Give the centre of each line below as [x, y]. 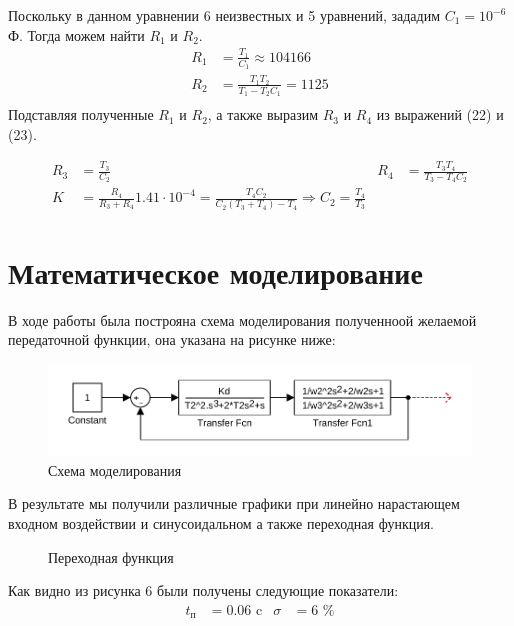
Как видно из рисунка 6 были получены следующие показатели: [203, 590]
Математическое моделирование [215, 271]
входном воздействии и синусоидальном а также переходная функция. [221, 522]
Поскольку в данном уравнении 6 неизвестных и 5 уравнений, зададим [224, 15]
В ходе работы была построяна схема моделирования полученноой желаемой [242, 319]
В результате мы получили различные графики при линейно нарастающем [234, 503]
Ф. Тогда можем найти [76, 34]
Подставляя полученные [81, 114]
